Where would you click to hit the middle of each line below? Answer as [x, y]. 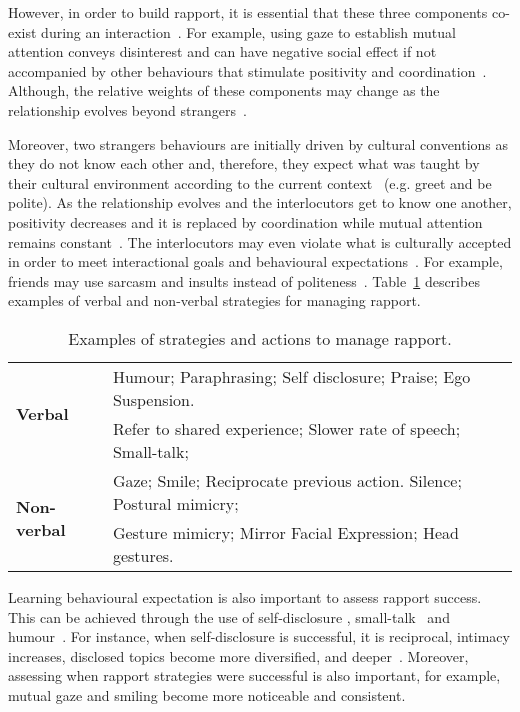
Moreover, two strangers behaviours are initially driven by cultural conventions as [258, 143]
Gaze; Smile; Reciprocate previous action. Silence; [287, 480]
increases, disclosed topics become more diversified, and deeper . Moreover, [238, 655]
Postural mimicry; [175, 503]
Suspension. [153, 399]
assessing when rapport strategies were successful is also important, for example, [254, 675]
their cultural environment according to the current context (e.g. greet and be [250, 182]
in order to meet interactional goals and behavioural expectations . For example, [255, 261]
